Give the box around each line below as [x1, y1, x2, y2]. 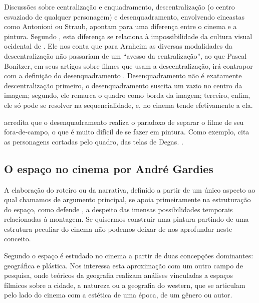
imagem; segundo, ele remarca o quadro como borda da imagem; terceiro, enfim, [4, 90, 250, 100]
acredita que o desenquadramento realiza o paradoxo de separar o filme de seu [4, 116, 244, 127]
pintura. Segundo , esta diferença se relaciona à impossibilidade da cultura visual [4, 31, 252, 41]
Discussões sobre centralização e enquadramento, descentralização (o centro [4, 2, 235, 12]
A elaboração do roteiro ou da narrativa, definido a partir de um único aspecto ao [4, 184, 255, 195]
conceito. [4, 233, 31, 244]
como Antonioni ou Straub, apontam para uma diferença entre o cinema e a [4, 21, 237, 32]
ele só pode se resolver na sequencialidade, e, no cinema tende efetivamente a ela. [4, 99, 253, 110]
